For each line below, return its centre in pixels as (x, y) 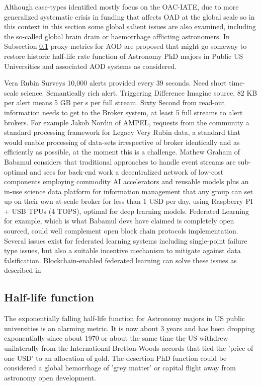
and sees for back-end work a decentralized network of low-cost (127, 171)
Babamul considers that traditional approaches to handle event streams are (120, 161)
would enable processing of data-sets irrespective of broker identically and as (122, 142)
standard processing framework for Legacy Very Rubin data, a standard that (122, 132)
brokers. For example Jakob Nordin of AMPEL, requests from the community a (127, 122)
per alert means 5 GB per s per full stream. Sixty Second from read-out (115, 102)
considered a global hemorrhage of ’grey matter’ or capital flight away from (120, 368)
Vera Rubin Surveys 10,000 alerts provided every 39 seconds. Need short (115, 83)
